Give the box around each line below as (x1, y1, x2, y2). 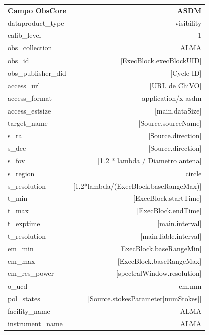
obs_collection (8, 42, 52, 53)
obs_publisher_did (8, 67, 66, 78)
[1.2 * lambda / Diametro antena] (97, 155, 202, 165)
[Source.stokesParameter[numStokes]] (88, 293, 202, 304)
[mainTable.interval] (140, 230, 202, 241)
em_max (8, 255, 35, 266)
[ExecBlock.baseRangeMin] (119, 243, 202, 253)
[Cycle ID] (170, 67, 202, 78)
